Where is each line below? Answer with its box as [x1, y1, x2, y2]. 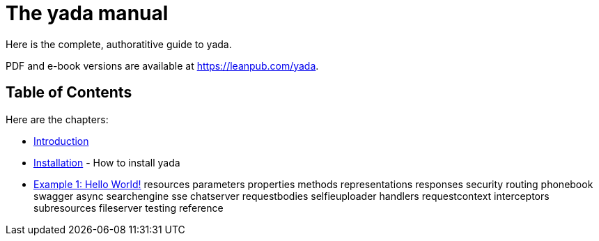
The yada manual [6, 1, 169, 25]
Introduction [33, 134, 89, 147]
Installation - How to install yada [33, 156, 180, 169]
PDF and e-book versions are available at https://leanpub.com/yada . [6, 59, 319, 72]
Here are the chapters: [6, 113, 109, 125]
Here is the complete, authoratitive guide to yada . [6, 38, 232, 50]
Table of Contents [6, 84, 132, 102]
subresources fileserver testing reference [33, 201, 224, 214]
